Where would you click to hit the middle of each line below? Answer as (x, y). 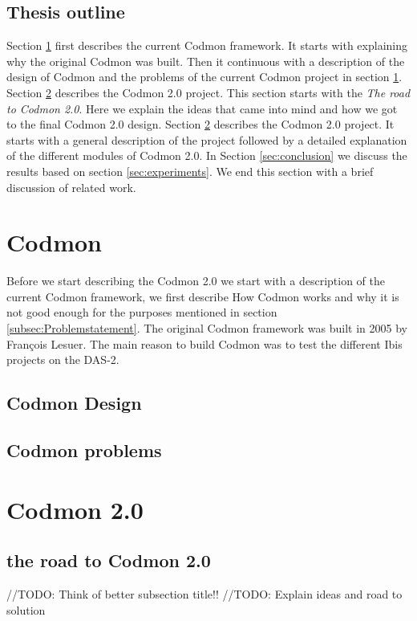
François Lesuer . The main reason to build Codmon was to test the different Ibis (204, 343)
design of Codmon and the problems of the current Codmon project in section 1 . (204, 77)
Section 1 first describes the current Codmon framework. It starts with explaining (207, 45)
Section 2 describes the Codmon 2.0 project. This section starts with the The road (208, 92)
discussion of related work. (71, 187)
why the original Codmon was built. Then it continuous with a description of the (206, 61)
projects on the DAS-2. (63, 360)
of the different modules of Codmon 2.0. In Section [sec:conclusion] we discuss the (207, 155)
